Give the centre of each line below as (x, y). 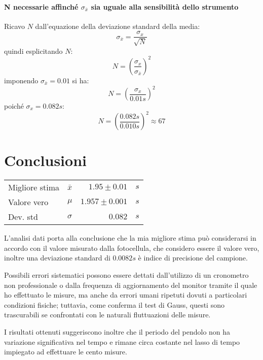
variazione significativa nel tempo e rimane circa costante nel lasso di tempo (122, 341)
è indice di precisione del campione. (193, 258)
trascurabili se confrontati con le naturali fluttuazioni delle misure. (107, 315)
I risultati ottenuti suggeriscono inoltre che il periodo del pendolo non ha (117, 332)
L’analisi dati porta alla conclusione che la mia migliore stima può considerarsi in (130, 238)
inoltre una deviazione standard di (57, 258)
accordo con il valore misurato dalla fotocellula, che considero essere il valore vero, (132, 248)
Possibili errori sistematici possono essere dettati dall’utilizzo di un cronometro (126, 275)
